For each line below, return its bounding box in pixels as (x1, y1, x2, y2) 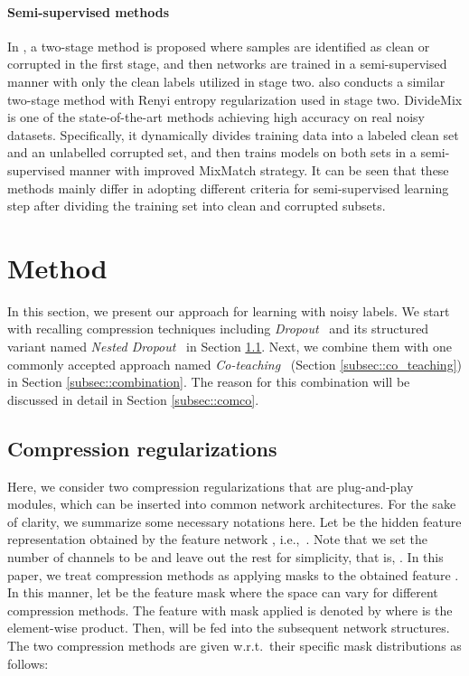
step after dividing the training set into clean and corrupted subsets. (7, 196, 386, 215)
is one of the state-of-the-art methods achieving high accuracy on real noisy (7, 108, 426, 127)
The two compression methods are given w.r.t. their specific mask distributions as (7, 635, 462, 654)
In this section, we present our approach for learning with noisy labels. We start (7, 301, 450, 320)
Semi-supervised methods (7, 2, 170, 21)
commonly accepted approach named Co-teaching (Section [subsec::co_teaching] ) (7, 354, 462, 373)
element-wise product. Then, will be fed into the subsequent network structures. (7, 618, 450, 637)
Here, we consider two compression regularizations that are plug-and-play (7, 476, 414, 495)
